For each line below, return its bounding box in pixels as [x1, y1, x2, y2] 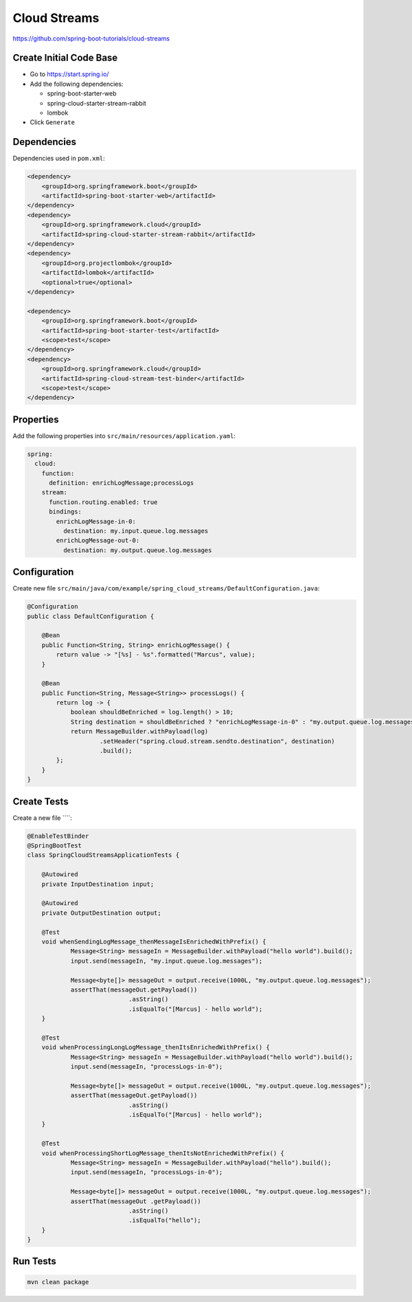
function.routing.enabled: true [49, 498, 158, 506]
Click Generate [30, 118, 76, 126]
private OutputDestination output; [41, 909, 161, 917]
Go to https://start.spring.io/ [30, 70, 109, 78]
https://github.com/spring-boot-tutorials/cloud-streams [12, 34, 170, 43]
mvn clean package [27, 1278, 89, 1286]
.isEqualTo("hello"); [128, 1216, 202, 1224]
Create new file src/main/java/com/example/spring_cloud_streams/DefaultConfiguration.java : [12, 584, 320, 593]
